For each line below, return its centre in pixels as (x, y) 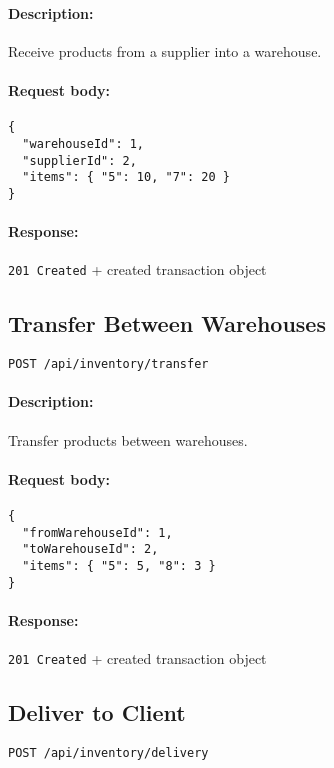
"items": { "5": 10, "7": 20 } (126, 177)
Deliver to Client (97, 712)
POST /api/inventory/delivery (108, 752)
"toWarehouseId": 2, (90, 549)
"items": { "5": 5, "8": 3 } (119, 565)
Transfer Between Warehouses (167, 323)
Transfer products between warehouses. (128, 439)
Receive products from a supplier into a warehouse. (165, 50)
